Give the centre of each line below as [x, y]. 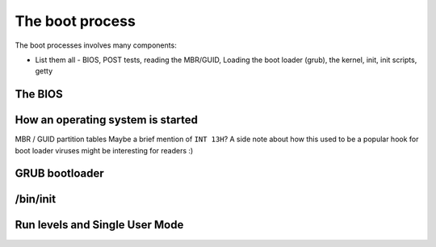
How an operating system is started [106, 120]
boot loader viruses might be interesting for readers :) [104, 150]
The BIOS [39, 94]
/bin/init [36, 199]
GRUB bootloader [59, 174]
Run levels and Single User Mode [99, 225]
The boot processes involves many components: [96, 45]
